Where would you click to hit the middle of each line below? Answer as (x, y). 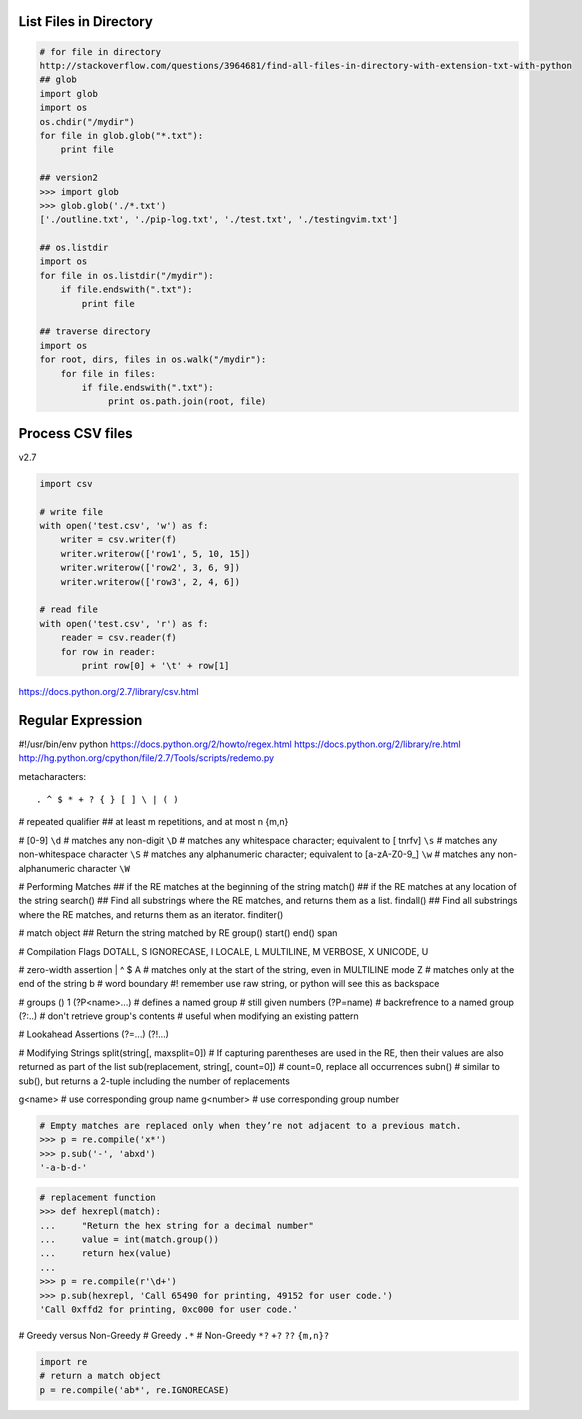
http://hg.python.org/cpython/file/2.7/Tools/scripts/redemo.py (146, 758)
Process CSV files (76, 433)
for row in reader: (108, 651)
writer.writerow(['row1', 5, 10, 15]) (155, 553)
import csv (66, 483)
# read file (69, 609)
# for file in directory (100, 51)
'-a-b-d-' (63, 1168)
